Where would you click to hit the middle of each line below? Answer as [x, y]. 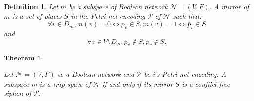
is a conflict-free [206, 83]
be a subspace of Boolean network [118, 6]
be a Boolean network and [96, 74]
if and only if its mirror [137, 83]
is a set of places [37, 16]
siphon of [18, 93]
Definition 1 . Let [31, 6]
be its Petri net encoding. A [185, 74]
